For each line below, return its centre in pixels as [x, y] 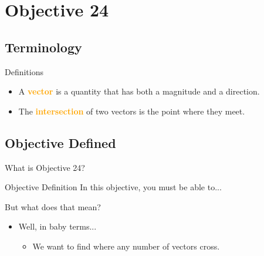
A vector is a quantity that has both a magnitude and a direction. [139, 91]
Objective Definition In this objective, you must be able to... [113, 187]
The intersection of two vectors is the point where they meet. [132, 111]
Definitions [24, 71]
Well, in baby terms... [57, 226]
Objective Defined [60, 142]
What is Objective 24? [45, 167]
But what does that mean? [53, 206]
